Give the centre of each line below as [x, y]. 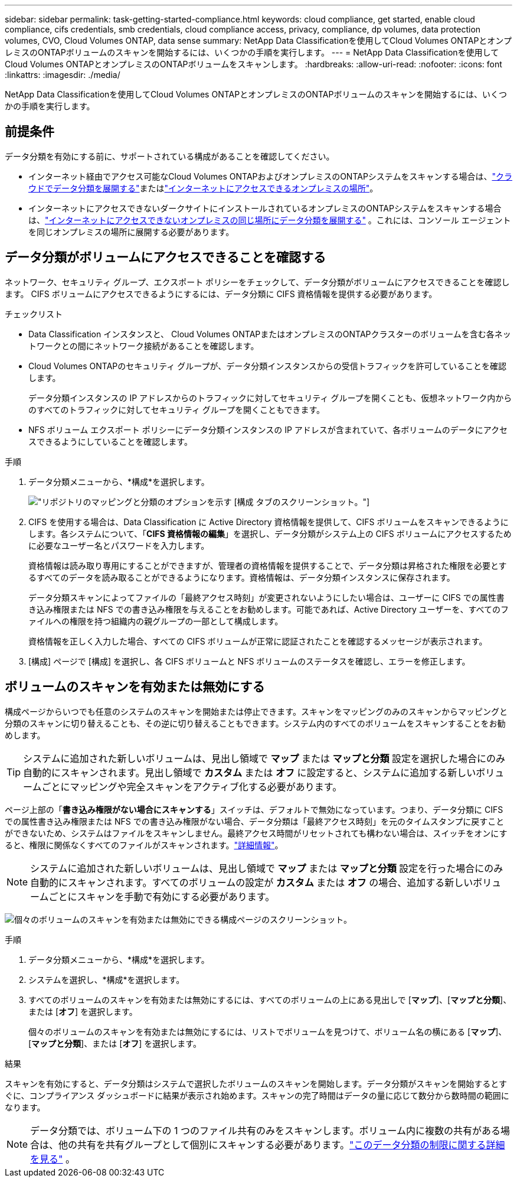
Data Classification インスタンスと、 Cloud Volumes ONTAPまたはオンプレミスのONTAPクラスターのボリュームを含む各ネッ [270, 334]
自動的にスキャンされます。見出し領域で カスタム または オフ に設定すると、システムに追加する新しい [250, 772]
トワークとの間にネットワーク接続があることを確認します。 [144, 346]
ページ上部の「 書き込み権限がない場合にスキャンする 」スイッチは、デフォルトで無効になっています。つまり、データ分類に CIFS [254, 809]
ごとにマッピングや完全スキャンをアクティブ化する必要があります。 [192, 787]
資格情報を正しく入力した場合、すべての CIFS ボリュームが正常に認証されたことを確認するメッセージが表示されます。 [258, 641]
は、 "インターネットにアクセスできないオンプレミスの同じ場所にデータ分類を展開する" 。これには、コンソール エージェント [270, 220]
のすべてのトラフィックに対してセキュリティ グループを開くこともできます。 [177, 409]
